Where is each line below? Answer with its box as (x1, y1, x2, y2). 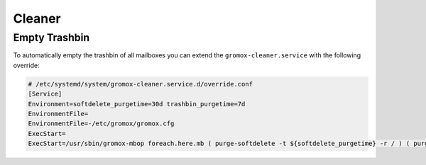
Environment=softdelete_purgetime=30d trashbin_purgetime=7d (28, 100, 246, 108)
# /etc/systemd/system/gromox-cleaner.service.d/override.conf (28, 80, 253, 88)
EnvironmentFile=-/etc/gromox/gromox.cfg (28, 120, 175, 127)
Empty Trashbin (13, 31, 90, 44)
